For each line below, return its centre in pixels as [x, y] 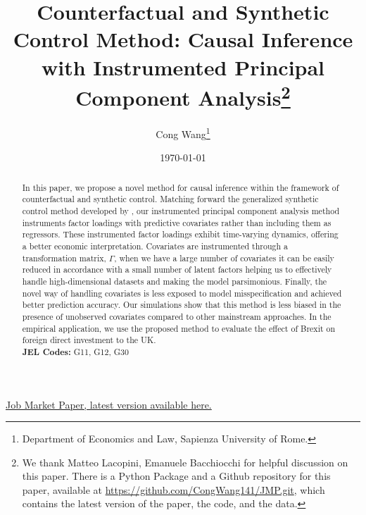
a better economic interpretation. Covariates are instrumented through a [155, 246]
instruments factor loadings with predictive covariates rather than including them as [177, 222]
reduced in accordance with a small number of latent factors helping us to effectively [177, 269]
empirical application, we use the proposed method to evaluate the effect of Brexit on [179, 328]
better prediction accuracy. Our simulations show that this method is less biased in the [182, 305]
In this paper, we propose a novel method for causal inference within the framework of [181, 187]
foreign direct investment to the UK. [89, 340]
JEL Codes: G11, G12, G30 [75, 352]
